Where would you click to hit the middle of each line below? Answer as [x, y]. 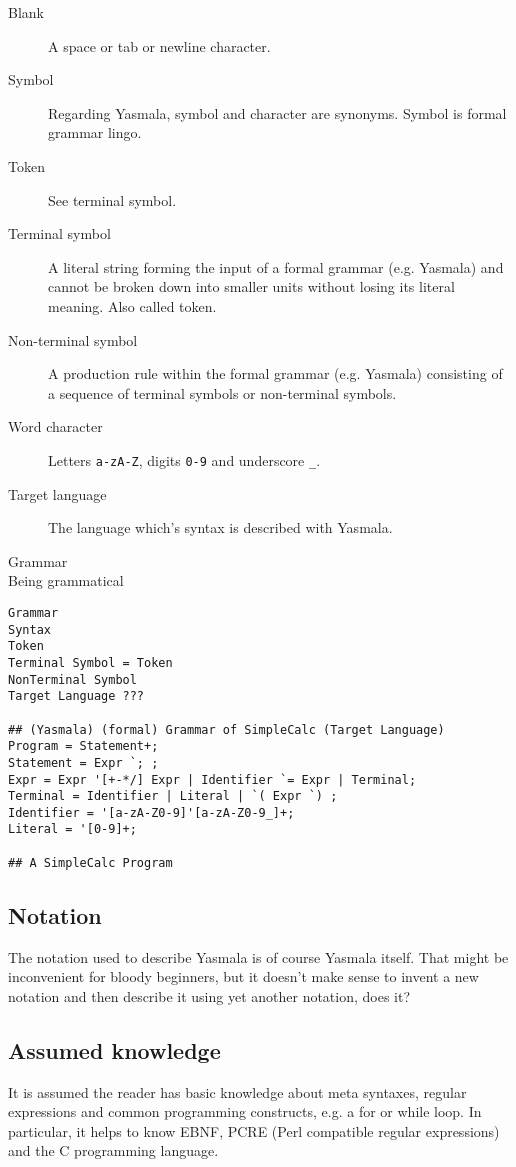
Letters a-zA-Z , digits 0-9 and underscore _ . [184, 459]
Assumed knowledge [114, 1049]
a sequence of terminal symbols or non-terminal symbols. [222, 392]
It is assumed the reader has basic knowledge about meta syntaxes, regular [237, 1091]
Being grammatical [66, 580]
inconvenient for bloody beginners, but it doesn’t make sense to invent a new [243, 976]
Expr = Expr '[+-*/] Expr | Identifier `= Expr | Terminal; [212, 779]
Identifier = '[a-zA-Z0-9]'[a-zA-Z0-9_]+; [151, 812]
